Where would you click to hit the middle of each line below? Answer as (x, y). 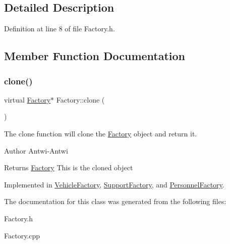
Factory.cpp (22, 235)
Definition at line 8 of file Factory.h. (60, 29)
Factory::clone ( (80, 99)
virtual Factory (27, 99)
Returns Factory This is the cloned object (69, 167)
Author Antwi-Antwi (36, 150)
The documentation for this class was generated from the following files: (115, 201)
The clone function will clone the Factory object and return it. (101, 133)
